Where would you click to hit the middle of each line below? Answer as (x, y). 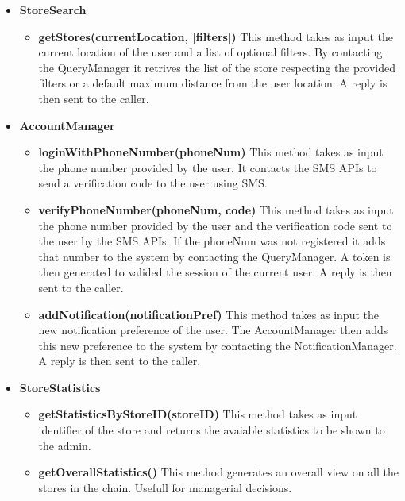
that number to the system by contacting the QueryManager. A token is (214, 256)
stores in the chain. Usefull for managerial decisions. (165, 487)
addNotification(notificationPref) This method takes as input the (208, 314)
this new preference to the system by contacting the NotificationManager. (218, 345)
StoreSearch (53, 10)
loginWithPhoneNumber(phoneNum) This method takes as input (211, 152)
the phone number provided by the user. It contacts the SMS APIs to (208, 167)
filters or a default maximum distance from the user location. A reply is (213, 83)
